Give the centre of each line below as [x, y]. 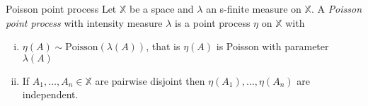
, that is [163, 46]
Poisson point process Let [61, 8]
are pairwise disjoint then [150, 80]
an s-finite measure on [254, 8]
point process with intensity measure [84, 22]
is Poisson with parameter [272, 46]
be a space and [161, 8]
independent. [50, 94]
